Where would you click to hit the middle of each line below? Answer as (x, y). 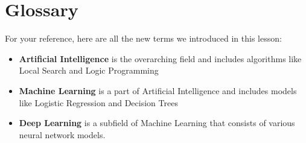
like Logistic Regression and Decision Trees (98, 102)
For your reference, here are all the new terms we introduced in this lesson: (143, 38)
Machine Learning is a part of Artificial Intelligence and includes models (158, 90)
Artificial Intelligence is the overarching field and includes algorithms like (160, 58)
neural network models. (62, 134)
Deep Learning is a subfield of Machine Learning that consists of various (157, 123)
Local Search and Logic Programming (89, 70)
